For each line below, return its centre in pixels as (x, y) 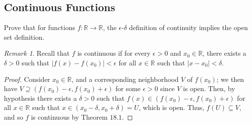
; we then (230, 79)
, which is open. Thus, (172, 107)
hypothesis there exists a (40, 98)
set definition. (24, 37)
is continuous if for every (114, 53)
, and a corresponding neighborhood (125, 79)
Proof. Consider (27, 79)
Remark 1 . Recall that (37, 53)
